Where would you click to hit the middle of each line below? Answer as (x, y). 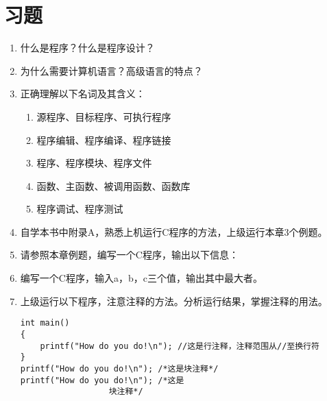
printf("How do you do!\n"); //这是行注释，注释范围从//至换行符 (180, 346)
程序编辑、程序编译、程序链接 (104, 139)
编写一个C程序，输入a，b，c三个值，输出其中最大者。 (141, 278)
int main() (45, 323)
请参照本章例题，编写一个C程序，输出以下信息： (129, 255)
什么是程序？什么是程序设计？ (87, 48)
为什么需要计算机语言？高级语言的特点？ (111, 70)
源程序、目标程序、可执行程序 (104, 116)
